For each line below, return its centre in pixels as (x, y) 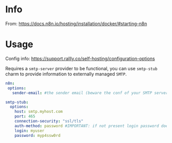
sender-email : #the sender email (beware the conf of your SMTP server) (91, 93)
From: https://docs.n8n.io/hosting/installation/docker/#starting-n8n (76, 24)
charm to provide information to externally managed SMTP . (66, 74)
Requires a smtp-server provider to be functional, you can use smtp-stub (81, 68)
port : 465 (25, 116)
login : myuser (29, 131)
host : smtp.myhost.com (39, 112)
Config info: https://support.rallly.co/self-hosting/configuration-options (80, 58)
